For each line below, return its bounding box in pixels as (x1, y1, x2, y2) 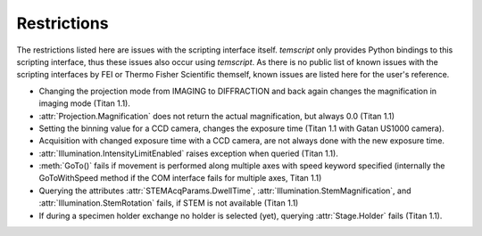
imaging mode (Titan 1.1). (38, 98, 131, 109)
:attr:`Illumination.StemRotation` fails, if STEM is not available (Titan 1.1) (38, 198, 299, 208)
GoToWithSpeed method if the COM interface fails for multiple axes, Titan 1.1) (38, 173, 322, 183)
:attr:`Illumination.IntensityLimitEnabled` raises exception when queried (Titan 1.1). (38, 148, 338, 159)
